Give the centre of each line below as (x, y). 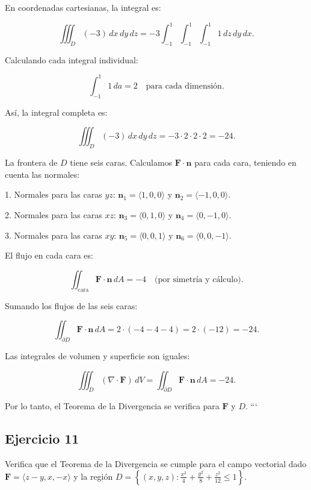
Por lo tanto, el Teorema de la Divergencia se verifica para (112, 406)
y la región (93, 476)
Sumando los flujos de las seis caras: (71, 305)
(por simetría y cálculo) (198, 279)
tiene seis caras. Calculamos (121, 162)
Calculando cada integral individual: (72, 59)
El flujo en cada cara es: (49, 255)
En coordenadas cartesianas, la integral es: (83, 7)
